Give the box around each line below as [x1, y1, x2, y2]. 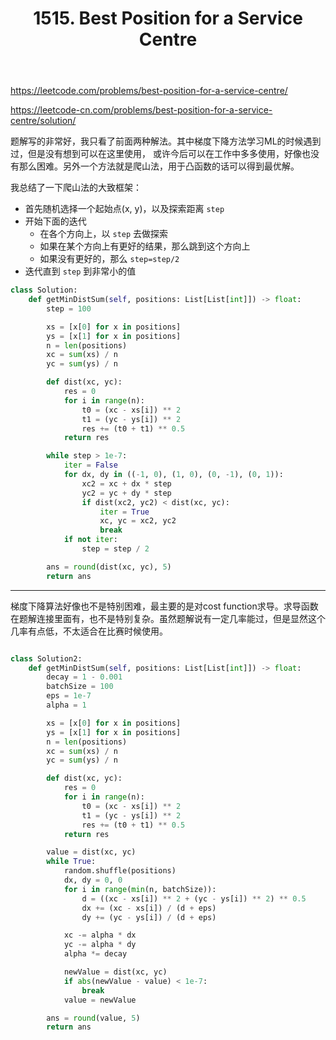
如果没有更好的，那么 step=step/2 [39, 253, 180, 265]
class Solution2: [10, 653, 83, 664]
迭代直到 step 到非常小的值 [24, 265, 137, 277]
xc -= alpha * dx [63, 930, 137, 941]
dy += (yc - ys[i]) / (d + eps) [81, 912, 217, 922]
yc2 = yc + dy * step [81, 488, 172, 498]
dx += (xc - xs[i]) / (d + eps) [81, 903, 217, 913]
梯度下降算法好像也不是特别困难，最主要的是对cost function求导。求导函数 [10, 600, 319, 612]
